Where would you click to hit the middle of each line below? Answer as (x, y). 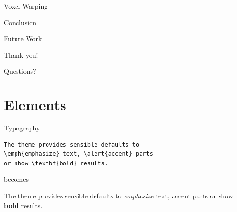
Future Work (23, 39)
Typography (22, 128)
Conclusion (20, 22)
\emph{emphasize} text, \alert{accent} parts (79, 154)
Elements (35, 105)
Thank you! (21, 55)
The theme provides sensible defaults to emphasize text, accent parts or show (118, 196)
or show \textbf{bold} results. (56, 163)
